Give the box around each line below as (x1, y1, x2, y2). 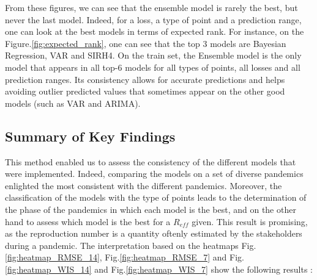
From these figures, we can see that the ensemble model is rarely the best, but (5, 1, 298, 13)
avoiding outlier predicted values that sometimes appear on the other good (5, 85, 285, 98)
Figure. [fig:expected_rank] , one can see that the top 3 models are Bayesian (5, 37, 286, 49)
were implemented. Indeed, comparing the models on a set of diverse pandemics (5, 167, 304, 180)
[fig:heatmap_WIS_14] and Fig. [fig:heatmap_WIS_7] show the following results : (5, 262, 313, 275)
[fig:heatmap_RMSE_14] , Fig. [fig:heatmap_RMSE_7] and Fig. (5, 251, 244, 264)
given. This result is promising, (192, 215, 308, 228)
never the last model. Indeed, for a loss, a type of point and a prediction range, (5, 13, 302, 26)
